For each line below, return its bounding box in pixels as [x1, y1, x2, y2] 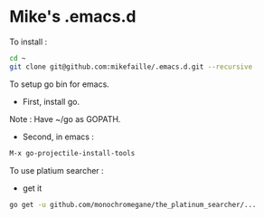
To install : [9, 36, 48, 47]
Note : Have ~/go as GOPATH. [9, 113, 121, 124]
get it [22, 183, 42, 194]
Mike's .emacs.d [9, 6, 137, 27]
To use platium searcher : [9, 165, 104, 175]
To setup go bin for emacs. [9, 79, 110, 90]
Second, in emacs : [22, 131, 95, 142]
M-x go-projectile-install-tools [9, 148, 136, 157]
